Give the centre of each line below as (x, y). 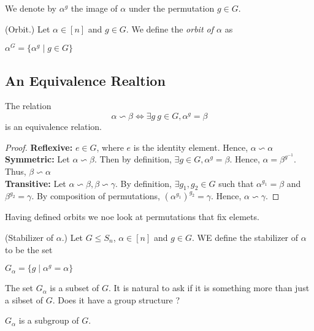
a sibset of (24, 299)
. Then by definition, (133, 159)
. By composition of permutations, (96, 196)
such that (236, 183)
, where (110, 147)
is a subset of (75, 288)
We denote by (31, 8)
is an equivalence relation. (54, 127)
